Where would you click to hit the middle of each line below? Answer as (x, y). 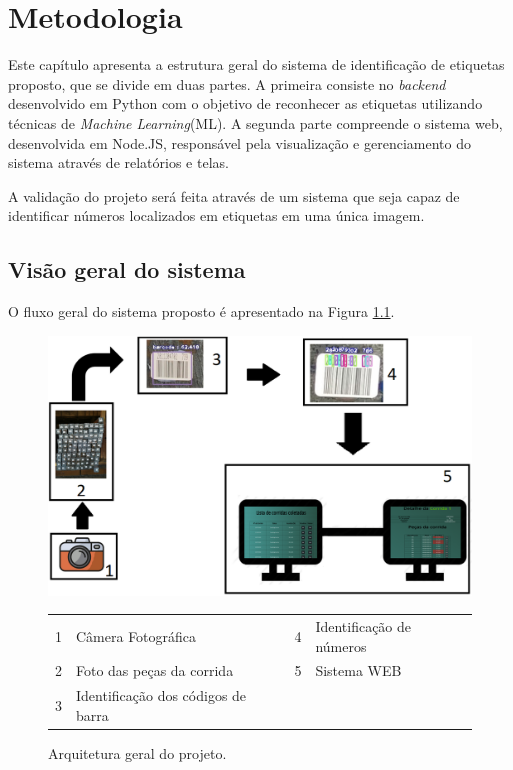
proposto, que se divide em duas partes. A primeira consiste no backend (227, 83)
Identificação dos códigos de (161, 695)
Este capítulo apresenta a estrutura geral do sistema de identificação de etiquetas (256, 64)
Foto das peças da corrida (155, 670)
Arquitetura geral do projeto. (137, 753)
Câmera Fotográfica (136, 635)
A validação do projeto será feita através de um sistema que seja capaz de (234, 195)
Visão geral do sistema (127, 269)
